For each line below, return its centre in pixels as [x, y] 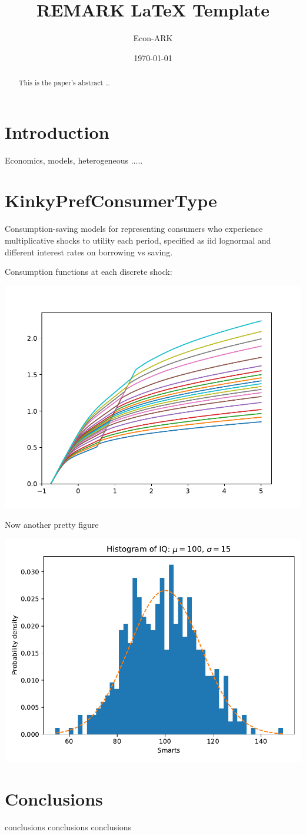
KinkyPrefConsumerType [111, 200]
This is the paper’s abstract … [64, 83]
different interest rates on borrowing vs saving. [89, 252]
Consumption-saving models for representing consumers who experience [134, 229]
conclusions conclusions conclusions [68, 826]
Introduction [57, 132]
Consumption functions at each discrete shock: [89, 272]
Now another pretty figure [52, 525]
